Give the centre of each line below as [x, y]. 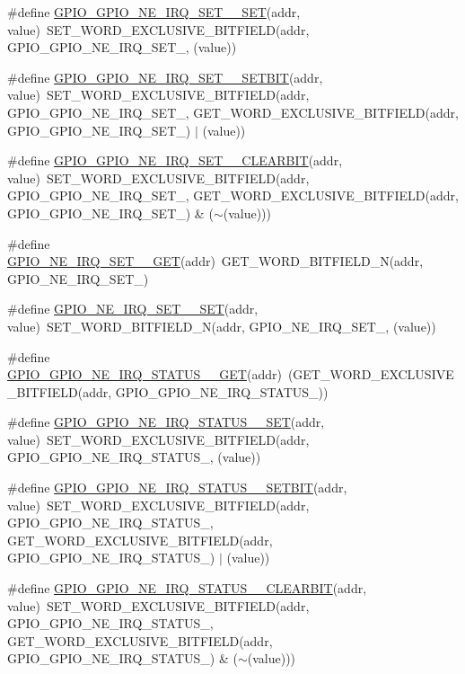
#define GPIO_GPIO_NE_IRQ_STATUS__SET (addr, [166, 422]
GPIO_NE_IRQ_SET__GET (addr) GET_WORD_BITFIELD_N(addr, [215, 261]
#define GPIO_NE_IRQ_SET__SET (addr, [133, 309]
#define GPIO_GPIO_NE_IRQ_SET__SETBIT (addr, [165, 77]
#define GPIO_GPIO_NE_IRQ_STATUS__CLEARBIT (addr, [187, 588]
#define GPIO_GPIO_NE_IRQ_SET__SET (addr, [154, 12]
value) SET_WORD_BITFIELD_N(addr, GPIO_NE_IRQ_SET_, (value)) [222, 326]
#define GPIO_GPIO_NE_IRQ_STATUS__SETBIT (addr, [177, 488]
